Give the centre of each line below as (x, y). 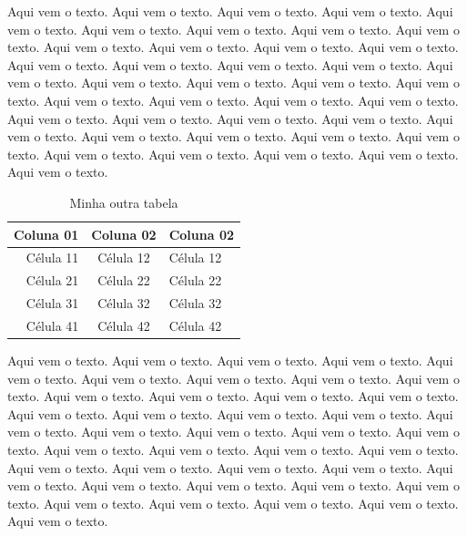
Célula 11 (52, 258)
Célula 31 (52, 303)
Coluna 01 (46, 234)
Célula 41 (52, 325)
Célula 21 (52, 280)
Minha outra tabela (124, 202)
